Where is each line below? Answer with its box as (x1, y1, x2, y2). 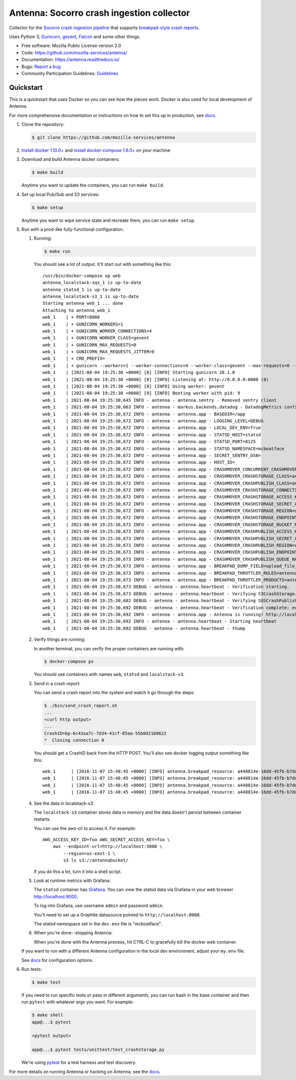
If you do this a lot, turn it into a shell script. (34, 869, 122, 874)
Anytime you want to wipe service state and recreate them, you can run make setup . (21, 217, 195, 223)
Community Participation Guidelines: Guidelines (21, 70, 118, 76)
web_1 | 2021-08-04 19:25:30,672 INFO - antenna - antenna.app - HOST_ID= (42, 459, 235, 465)
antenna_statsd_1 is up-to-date (42, 287, 121, 292)
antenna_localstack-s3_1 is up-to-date (42, 293, 139, 299)
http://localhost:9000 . (34, 893, 78, 899)
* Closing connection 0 (44, 738, 105, 743)
